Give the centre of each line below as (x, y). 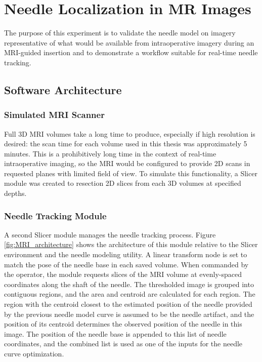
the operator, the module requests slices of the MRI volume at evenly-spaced (123, 274)
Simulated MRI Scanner (54, 115)
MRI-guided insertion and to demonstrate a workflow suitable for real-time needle (131, 52)
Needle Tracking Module (55, 215)
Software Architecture (63, 89)
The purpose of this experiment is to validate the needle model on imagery (120, 33)
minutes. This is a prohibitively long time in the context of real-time (110, 153)
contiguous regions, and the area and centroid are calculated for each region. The (130, 294)
